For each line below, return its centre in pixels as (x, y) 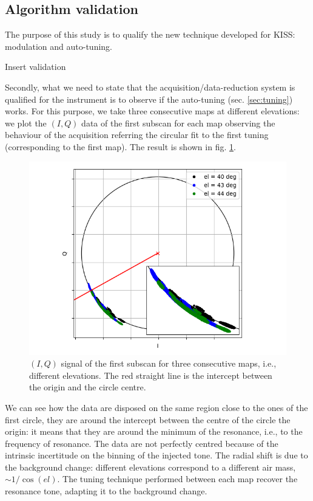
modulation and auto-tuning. (59, 46)
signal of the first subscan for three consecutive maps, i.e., (169, 363)
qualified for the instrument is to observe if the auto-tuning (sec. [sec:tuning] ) (149, 99)
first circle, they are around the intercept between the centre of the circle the (148, 419)
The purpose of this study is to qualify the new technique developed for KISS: (150, 34)
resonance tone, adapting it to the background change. (106, 491)
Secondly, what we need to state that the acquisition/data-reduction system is (150, 87)
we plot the (26, 123)
